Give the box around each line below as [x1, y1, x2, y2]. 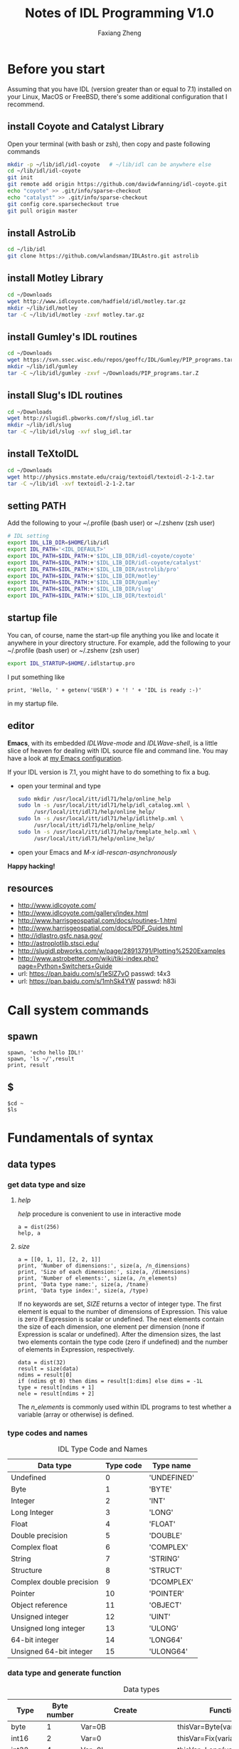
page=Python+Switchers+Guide [17, 962, 112, 971]
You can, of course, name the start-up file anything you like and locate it [7, 631, 219, 639]
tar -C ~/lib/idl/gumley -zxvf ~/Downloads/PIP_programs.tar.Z [7, 369, 199, 377]
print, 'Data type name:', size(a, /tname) [17, 1281, 149, 1288]
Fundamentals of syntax [7, 1130, 154, 1146]
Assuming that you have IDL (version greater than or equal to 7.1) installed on [7, 84, 232, 93]
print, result [7, 1061, 50, 1069]
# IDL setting [7, 533, 50, 540]
